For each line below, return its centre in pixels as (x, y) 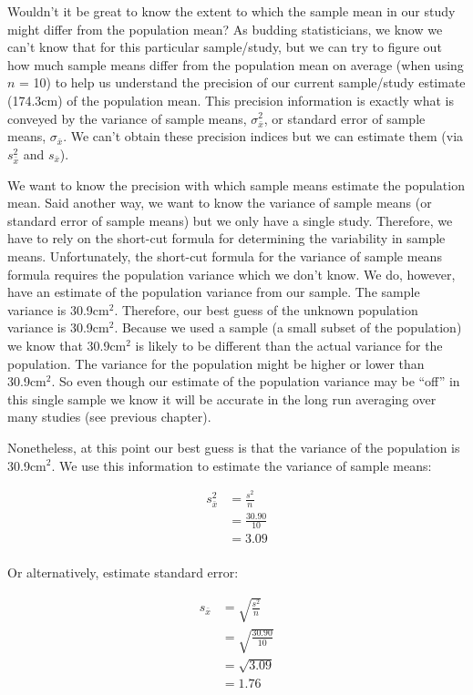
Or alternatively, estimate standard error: (123, 572)
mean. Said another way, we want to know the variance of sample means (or (220, 203)
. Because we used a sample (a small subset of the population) (288, 327)
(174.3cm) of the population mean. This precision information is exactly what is (231, 100)
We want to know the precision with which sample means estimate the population (236, 184)
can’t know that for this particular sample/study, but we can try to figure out (225, 47)
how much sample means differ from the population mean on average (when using (236, 64)
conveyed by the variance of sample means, (127, 118)
